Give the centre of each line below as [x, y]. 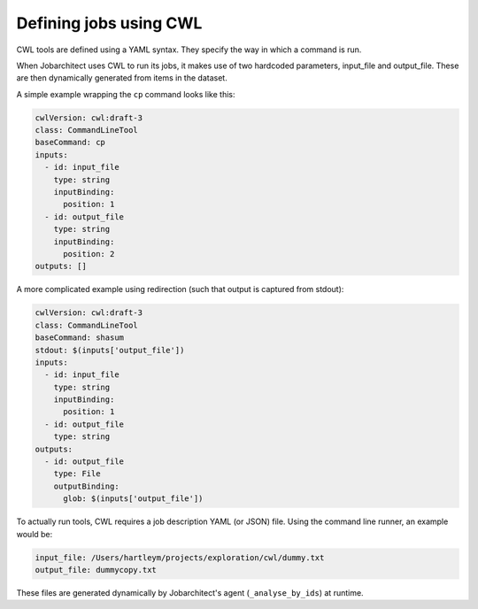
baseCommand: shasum [79, 338]
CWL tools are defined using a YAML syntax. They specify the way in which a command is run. [189, 50]
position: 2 [89, 254]
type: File [77, 474]
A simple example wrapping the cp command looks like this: [126, 94]
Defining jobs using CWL [109, 23]
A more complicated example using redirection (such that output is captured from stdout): [180, 289]
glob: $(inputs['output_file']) [133, 499]
